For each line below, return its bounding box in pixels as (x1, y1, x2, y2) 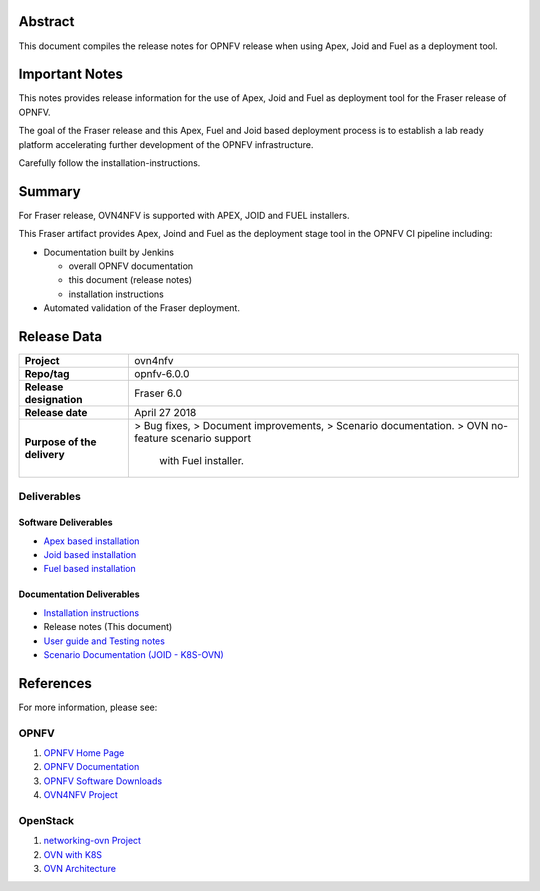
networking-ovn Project (43, 835, 142, 847)
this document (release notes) (68, 274, 193, 286)
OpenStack (18, 814, 75, 828)
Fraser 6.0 (134, 386, 183, 400)
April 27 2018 (134, 406, 197, 420)
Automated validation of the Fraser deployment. (43, 302, 240, 314)
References (18, 675, 92, 692)
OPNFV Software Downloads (43, 775, 163, 787)
